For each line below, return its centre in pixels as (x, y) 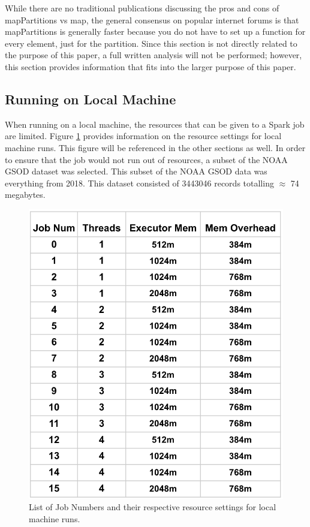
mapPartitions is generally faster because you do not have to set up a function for (155, 31)
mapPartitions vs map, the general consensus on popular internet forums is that (152, 19)
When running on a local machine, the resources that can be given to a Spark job (155, 124)
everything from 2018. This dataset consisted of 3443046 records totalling (139, 183)
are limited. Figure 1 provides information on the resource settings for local (143, 136)
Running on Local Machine (91, 99)
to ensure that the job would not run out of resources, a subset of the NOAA (146, 159)
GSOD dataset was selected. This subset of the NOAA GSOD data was (136, 171)
